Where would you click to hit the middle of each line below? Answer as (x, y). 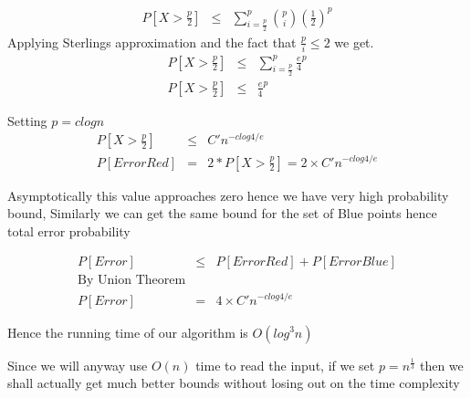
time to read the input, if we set (285, 365)
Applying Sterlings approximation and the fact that (152, 42)
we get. (354, 42)
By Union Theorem (132, 281)
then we (441, 365)
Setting (27, 120)
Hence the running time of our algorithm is (128, 332)
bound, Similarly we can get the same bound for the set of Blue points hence (222, 213)
